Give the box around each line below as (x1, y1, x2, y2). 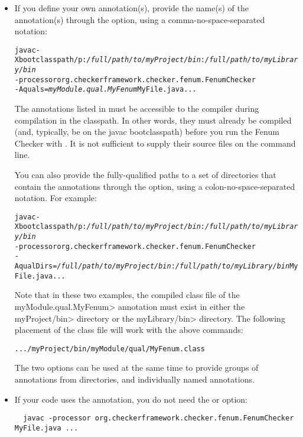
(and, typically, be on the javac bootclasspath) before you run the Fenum (14, 125, 279, 138)
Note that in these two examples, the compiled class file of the (14, 289, 240, 301)
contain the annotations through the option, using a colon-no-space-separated (14, 180, 295, 192)
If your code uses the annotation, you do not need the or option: (14, 393, 247, 405)
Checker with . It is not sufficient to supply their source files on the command (14, 137, 296, 149)
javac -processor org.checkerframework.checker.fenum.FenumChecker (23, 414, 294, 423)
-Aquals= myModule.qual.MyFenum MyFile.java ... (14, 85, 197, 94)
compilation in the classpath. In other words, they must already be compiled (14, 114, 292, 126)
